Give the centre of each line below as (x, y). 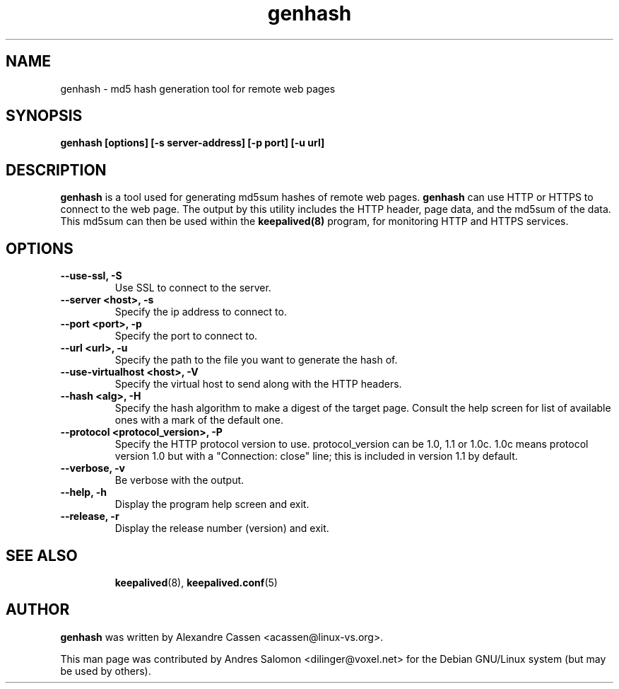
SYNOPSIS (44, 116)
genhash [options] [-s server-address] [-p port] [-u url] (193, 143)
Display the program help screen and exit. (212, 504)
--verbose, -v (93, 468)
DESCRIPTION (56, 170)
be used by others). (106, 671)
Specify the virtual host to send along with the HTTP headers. (258, 384)
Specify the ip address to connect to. (201, 312)
